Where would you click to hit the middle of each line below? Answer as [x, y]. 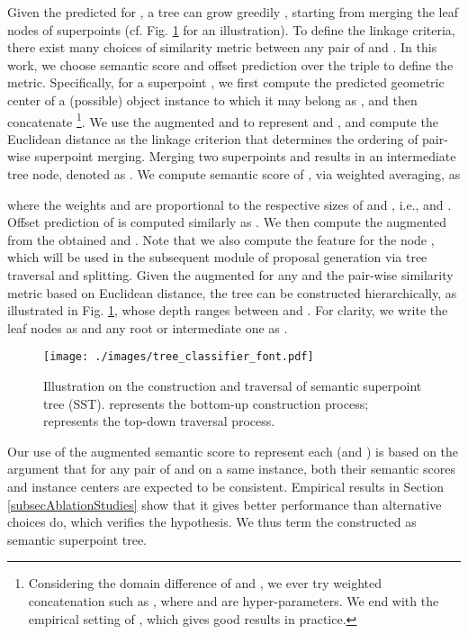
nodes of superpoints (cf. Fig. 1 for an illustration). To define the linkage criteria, [231, 29]
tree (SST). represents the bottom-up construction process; [206, 403]
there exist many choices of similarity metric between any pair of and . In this [222, 47]
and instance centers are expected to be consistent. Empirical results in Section [225, 486]
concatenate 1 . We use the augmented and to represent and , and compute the [223, 120]
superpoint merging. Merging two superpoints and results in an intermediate [245, 156]
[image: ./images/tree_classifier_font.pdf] [179, 357]
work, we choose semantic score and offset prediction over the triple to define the [230, 64]
